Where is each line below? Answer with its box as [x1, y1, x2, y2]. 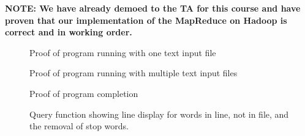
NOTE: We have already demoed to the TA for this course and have [5, 2, 301, 14]
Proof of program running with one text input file [29, 46, 216, 59]
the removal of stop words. [29, 120, 129, 132]
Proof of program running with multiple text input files [29, 66, 238, 79]
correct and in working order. [5, 26, 132, 38]
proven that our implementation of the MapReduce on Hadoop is [5, 13, 287, 26]
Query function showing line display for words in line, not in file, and [29, 107, 289, 120]
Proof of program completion [29, 87, 138, 99]
